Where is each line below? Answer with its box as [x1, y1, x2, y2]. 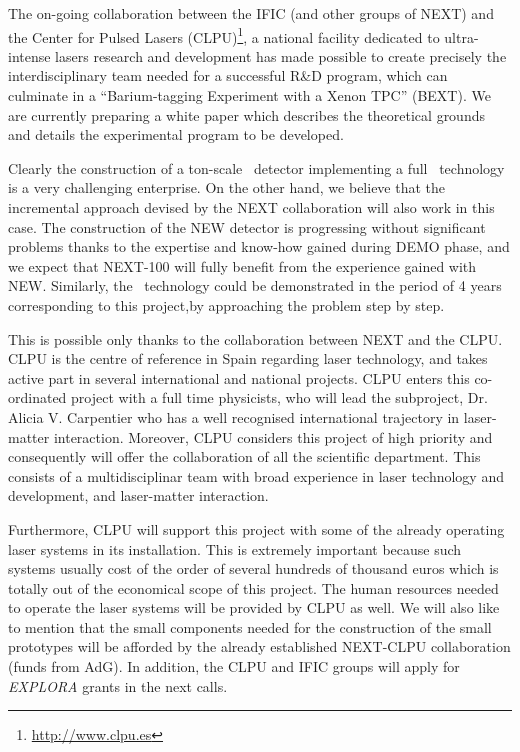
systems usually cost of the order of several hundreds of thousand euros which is [8, 558, 499, 579]
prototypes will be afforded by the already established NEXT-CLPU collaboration [8, 636, 511, 657]
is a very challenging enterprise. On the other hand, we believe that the [8, 177, 446, 198]
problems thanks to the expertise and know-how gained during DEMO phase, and [8, 236, 510, 257]
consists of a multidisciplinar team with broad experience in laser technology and [8, 465, 504, 486]
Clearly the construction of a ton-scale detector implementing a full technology [8, 157, 505, 178]
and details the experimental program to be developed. [8, 124, 344, 145]
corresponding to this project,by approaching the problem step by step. [8, 294, 445, 315]
